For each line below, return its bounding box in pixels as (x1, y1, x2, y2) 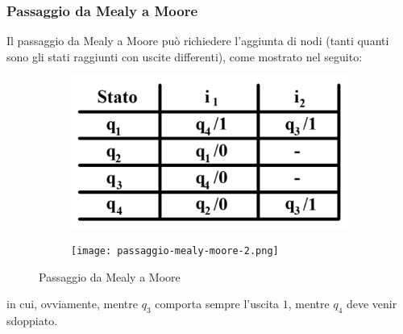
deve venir (346, 295, 397, 312)
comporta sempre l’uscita (155, 295, 280, 312)
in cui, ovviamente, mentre (6, 295, 138, 312)
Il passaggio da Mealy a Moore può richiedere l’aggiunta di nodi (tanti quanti (6, 32, 389, 49)
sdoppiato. (6, 312, 58, 328)
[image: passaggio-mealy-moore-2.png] (71, 244, 279, 257)
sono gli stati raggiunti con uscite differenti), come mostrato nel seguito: (6, 48, 363, 65)
